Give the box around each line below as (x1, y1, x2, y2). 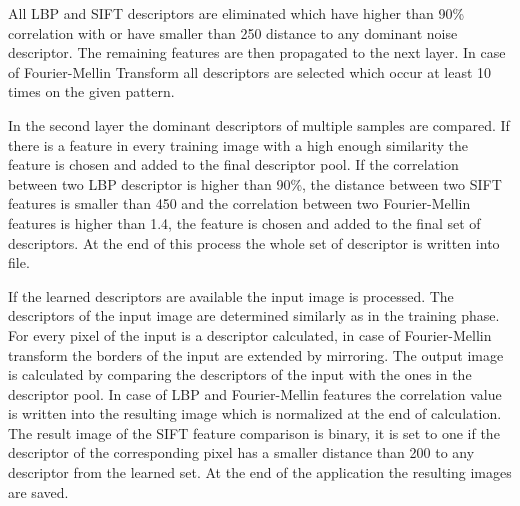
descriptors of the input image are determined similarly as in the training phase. (8, 305, 500, 326)
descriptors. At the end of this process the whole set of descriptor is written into (8, 232, 500, 253)
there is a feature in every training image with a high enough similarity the (8, 134, 469, 155)
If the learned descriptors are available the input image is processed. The (8, 285, 454, 306)
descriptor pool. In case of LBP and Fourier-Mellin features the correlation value (8, 383, 502, 404)
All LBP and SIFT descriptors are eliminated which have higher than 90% (8, 3, 465, 23)
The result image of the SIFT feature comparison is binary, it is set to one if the (8, 422, 500, 443)
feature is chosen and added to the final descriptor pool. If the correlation (8, 154, 459, 175)
